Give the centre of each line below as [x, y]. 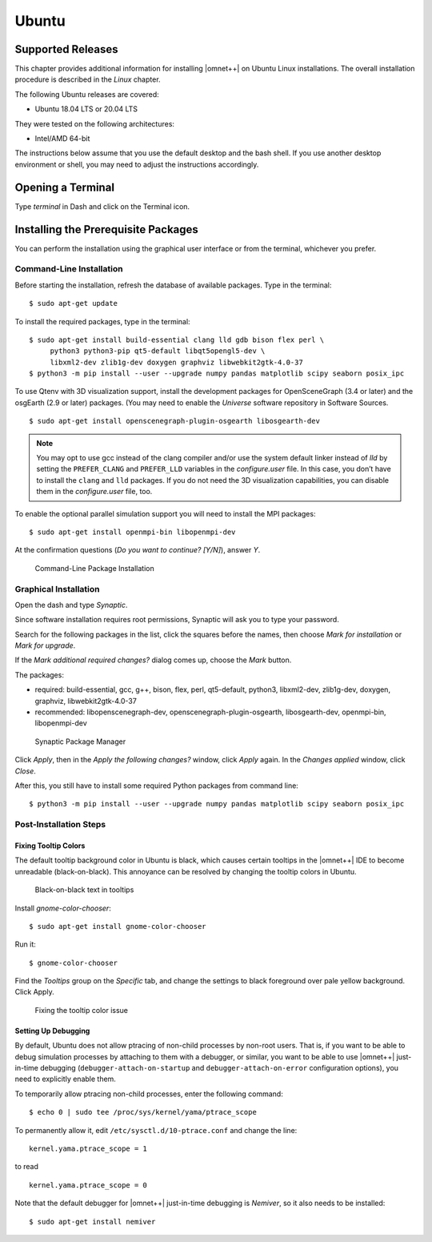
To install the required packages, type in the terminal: [103, 321]
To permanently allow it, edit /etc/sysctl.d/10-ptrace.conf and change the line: [156, 1130]
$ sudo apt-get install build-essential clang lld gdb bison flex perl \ [177, 340]
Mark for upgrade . [45, 645]
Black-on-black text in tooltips [84, 890]
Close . [25, 771]
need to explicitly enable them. [65, 1079]
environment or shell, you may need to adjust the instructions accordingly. [137, 164]
